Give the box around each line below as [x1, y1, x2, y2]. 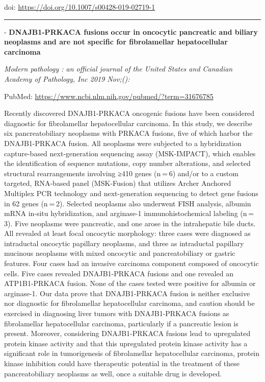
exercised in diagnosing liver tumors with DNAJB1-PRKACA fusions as [4, 308, 229, 319]
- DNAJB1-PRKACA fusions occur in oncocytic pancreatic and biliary [4, 26, 258, 37]
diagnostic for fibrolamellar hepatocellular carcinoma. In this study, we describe [4, 117, 253, 128]
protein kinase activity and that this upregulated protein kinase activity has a [4, 338, 248, 348]
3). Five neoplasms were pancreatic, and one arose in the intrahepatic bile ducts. [4, 218, 256, 228]
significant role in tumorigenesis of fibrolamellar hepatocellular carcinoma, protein [4, 348, 260, 359]
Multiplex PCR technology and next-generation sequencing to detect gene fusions [4, 187, 258, 198]
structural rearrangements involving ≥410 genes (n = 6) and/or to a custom [4, 168, 238, 178]
